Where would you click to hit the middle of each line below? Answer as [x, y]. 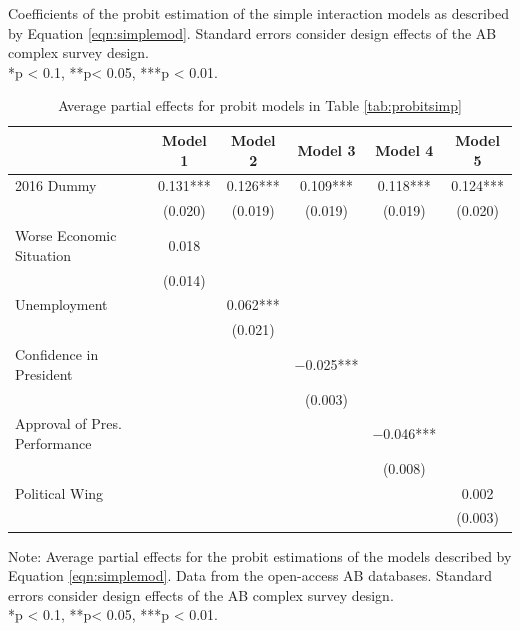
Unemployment [61, 304]
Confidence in [57, 354]
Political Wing [59, 492]
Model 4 [404, 149]
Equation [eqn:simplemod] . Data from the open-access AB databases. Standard [250, 575]
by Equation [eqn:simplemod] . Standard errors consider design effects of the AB [252, 32]
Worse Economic [66, 235]
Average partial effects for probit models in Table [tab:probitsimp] [260, 105]
